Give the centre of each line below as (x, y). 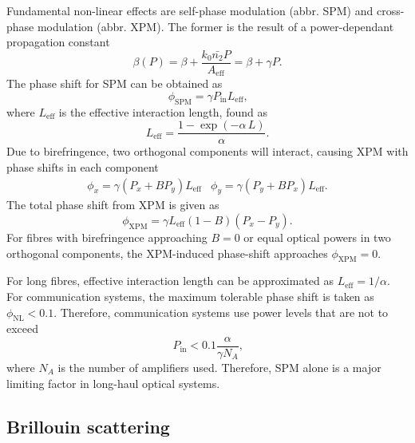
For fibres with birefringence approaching (107, 237)
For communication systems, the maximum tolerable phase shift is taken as (190, 296)
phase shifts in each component (83, 166)
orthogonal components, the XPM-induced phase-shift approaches (167, 253)
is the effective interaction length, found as (163, 111)
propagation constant (58, 42)
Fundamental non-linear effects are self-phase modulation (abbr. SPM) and (190, 10)
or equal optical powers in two (317, 237)
